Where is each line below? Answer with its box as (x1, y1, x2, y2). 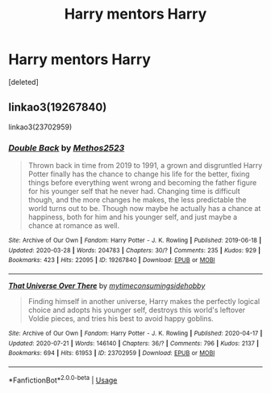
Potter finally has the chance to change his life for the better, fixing (27, 169, 250, 179)
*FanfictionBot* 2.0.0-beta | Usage (8, 374, 118, 385)
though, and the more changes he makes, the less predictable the (27, 195, 247, 205)
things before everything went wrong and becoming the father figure (27, 178, 257, 188)
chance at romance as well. (27, 221, 119, 230)
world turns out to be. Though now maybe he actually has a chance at (27, 204, 261, 213)
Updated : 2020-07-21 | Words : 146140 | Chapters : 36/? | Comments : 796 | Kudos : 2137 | (8, 339, 260, 348)
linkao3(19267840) (8, 100, 107, 114)
